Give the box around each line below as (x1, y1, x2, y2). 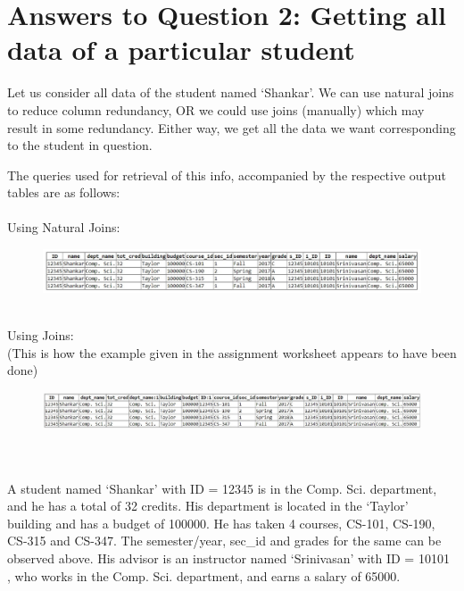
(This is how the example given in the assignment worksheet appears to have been (7, 343, 457, 362)
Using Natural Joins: (7, 218, 120, 237)
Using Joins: (7, 326, 74, 345)
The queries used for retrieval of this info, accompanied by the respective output (7, 165, 447, 184)
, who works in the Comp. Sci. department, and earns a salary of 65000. (7, 566, 401, 585)
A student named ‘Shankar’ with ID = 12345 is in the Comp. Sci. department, (7, 479, 437, 497)
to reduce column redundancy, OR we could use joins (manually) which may (7, 100, 425, 119)
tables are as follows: (7, 183, 120, 202)
